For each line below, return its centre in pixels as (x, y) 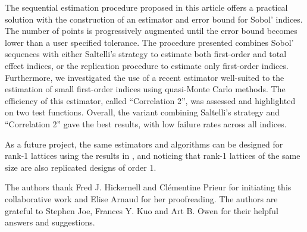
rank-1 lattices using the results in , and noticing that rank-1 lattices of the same (153, 156)
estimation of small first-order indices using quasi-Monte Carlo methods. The (145, 89)
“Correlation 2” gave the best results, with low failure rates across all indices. (146, 123)
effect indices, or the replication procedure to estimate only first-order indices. (147, 65)
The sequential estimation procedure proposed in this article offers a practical (146, 7)
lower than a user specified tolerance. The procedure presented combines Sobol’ (149, 42)
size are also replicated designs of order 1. (81, 167)
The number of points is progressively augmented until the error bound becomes (151, 31)
